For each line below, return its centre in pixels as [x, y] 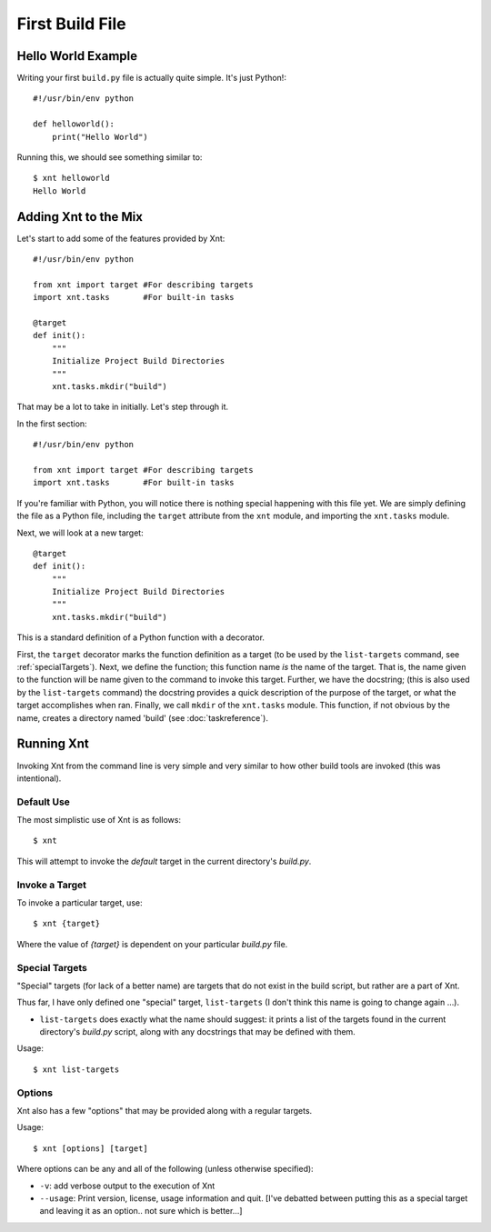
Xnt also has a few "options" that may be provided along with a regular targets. [165, 1110]
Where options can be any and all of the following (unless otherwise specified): [165, 1169]
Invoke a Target [51, 885]
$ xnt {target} [67, 924]
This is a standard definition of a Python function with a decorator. [141, 637]
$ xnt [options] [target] [91, 1148]
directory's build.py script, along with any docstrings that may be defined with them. [198, 1032]
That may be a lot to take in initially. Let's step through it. [123, 407]
